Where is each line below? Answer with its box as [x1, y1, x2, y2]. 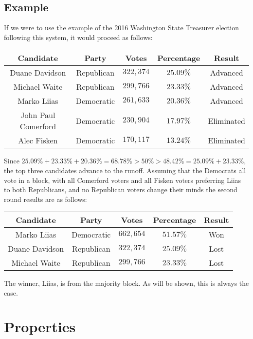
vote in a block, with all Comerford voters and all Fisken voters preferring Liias [4, 175, 241, 185]
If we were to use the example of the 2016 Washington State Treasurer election [4, 22, 239, 33]
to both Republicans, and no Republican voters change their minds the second [4, 184, 237, 195]
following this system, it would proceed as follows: [4, 32, 153, 42]
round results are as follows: [4, 194, 87, 204]
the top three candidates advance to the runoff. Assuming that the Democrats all [4, 165, 246, 175]
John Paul [20, 109, 55, 121]
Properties [4, 316, 76, 336]
